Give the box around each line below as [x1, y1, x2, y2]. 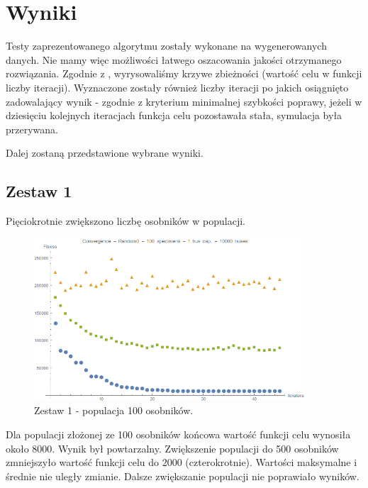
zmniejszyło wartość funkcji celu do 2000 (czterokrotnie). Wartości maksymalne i [6, 455, 357, 470]
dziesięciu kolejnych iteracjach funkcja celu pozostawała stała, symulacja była [6, 108, 342, 123]
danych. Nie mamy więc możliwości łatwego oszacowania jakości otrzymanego [6, 52, 342, 67]
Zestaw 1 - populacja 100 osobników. [34, 403, 194, 418]
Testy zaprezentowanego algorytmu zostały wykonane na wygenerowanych [6, 38, 327, 53]
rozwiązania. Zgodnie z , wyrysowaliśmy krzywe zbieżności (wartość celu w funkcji [6, 66, 362, 81]
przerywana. [6, 121, 58, 136]
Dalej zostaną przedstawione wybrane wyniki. [6, 145, 203, 160]
